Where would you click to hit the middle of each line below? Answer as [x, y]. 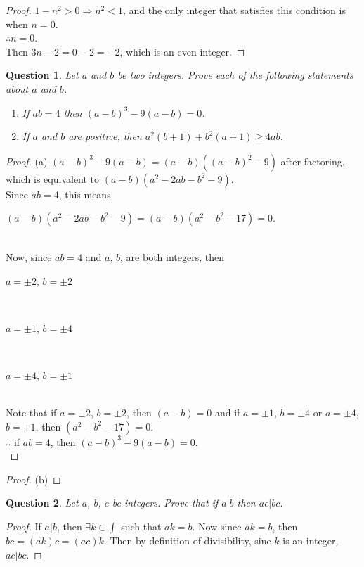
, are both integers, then [172, 256]
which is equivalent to [53, 178]
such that [141, 527]
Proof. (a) [27, 161]
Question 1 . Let [42, 75]
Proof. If [24, 527]
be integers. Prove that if [165, 503]
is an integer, [311, 541]
